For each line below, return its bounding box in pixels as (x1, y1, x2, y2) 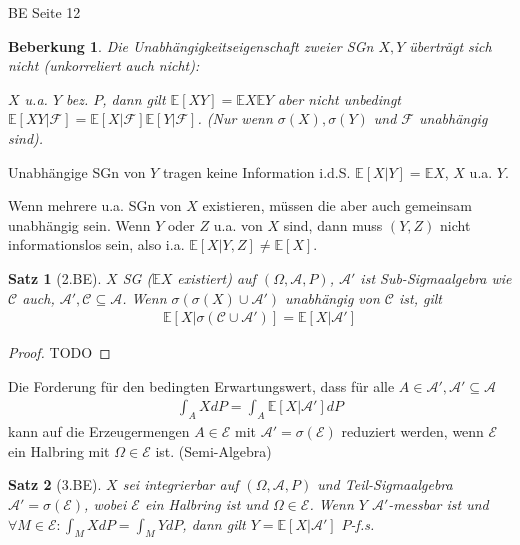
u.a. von (213, 214, 263, 235)
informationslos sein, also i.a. (8, 234, 185, 255)
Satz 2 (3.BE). (8, 474, 102, 495)
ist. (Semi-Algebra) (155, 440, 272, 461)
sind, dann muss (283, 214, 383, 235)
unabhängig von (285, 287, 380, 308)
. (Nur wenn (197, 108, 273, 129)
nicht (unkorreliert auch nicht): (8, 55, 200, 76)
